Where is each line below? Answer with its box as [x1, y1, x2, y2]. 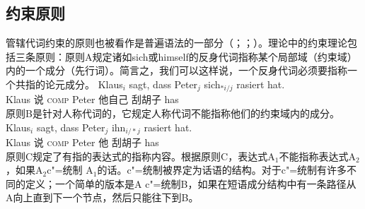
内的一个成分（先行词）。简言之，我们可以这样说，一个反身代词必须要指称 [6, 63, 347, 78]
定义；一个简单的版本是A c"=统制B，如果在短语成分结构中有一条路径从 [25, 176, 357, 191]
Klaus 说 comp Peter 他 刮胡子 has [6, 135, 159, 150]
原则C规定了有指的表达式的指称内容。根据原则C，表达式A [6, 148, 275, 163]
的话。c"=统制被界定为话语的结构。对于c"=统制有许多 [97, 162, 347, 177]
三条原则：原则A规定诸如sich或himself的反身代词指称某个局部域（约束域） [15, 49, 357, 64]
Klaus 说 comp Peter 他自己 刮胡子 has [6, 92, 179, 107]
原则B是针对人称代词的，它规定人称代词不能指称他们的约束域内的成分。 [6, 106, 340, 121]
